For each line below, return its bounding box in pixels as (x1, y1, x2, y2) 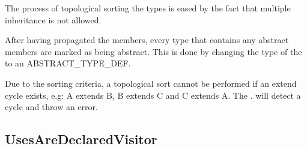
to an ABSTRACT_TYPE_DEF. (5, 57, 131, 69)
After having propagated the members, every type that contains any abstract (5, 34, 289, 46)
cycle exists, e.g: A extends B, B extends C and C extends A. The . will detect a (5, 89, 301, 101)
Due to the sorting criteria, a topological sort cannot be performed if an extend (5, 77, 297, 89)
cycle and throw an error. (5, 101, 98, 113)
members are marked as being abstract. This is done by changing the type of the (5, 45, 302, 57)
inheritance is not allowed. (5, 13, 102, 26)
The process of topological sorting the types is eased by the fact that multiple (5, 2, 291, 14)
